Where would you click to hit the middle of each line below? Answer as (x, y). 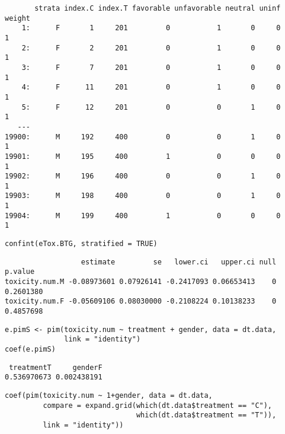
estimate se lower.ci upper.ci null (179, 262)
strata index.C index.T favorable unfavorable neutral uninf (158, 8)
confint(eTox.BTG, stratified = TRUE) (81, 244)
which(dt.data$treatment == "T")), (206, 415)
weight (17, 18)
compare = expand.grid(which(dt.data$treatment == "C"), (158, 405)
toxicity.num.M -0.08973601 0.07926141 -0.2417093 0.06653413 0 (141, 282)
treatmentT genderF (56, 367)
